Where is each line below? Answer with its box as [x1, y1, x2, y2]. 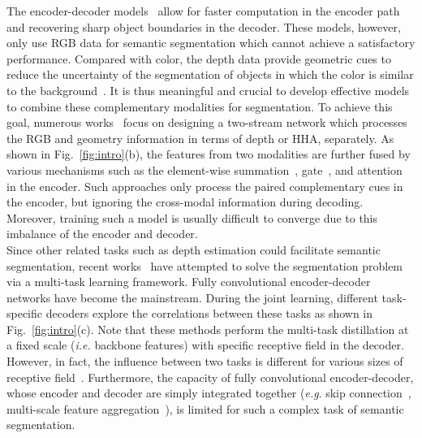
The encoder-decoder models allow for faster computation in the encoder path [6, 2, 400, 19]
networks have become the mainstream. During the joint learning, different [6, 288, 378, 306]
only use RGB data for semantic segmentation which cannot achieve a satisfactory [6, 34, 416, 51]
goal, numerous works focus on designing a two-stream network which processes [6, 114, 407, 131]
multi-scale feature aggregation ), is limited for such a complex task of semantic [6, 400, 404, 417]
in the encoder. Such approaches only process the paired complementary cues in [6, 177, 403, 194]
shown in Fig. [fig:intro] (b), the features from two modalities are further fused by [6, 145, 411, 163]
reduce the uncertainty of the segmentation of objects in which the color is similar [6, 66, 414, 83]
